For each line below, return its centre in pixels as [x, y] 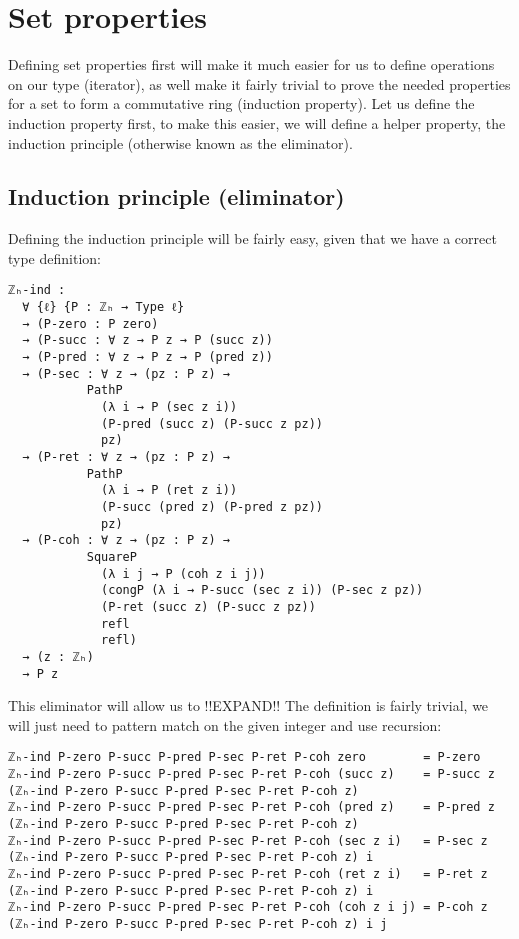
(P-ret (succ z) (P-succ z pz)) [208, 606]
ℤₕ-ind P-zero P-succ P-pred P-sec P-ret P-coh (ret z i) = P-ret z [248, 874]
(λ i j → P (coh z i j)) [183, 573]
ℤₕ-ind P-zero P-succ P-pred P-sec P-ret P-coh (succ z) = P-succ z [251, 774]
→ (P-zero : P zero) [90, 323]
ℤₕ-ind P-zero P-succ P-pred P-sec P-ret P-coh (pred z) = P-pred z [251, 807]
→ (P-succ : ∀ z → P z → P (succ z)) [147, 340]
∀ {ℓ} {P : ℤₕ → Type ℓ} [103, 307]
